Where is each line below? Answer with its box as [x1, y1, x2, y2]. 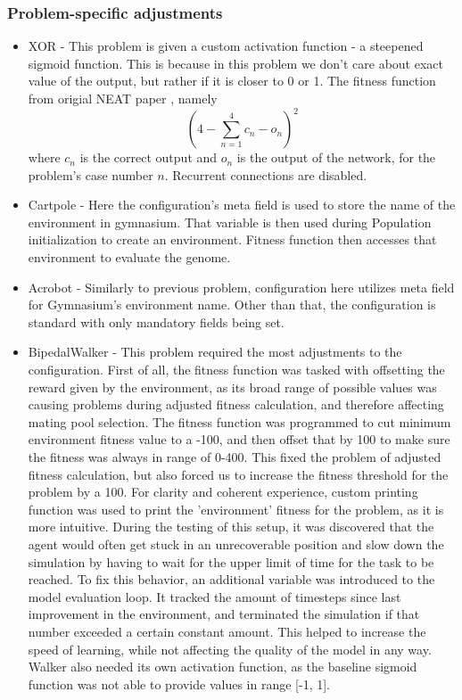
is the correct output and [79, 148, 218, 167]
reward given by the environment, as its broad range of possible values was [28, 377, 437, 396]
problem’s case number [28, 165, 153, 184]
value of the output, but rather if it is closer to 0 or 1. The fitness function [28, 71, 436, 90]
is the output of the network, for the [236, 148, 436, 167]
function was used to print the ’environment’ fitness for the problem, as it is [28, 499, 444, 518]
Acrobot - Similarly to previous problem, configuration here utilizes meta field [28, 277, 455, 296]
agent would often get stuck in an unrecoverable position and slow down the [28, 534, 444, 553]
